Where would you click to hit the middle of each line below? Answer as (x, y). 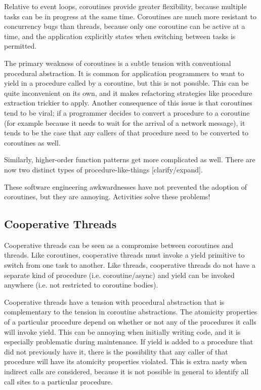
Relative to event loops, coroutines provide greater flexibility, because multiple (125, 6)
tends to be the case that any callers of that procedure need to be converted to (126, 133)
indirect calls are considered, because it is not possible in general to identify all (126, 371)
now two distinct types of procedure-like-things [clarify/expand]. (103, 169)
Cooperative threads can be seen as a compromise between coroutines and (119, 245)
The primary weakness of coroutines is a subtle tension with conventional (118, 63)
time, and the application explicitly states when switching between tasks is (120, 36)
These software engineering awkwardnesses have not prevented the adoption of (126, 186)
